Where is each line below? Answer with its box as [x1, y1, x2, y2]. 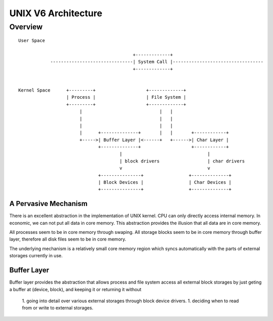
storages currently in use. [9, 253, 63, 259]
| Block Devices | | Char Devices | [98, 180, 232, 185]
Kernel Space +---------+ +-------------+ [18, 87, 187, 93]
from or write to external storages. [22, 305, 94, 311]
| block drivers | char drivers [119, 158, 245, 164]
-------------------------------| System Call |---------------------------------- [50, 59, 264, 65]
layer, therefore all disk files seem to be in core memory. [9, 236, 126, 243]
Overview [9, 22, 43, 31]
